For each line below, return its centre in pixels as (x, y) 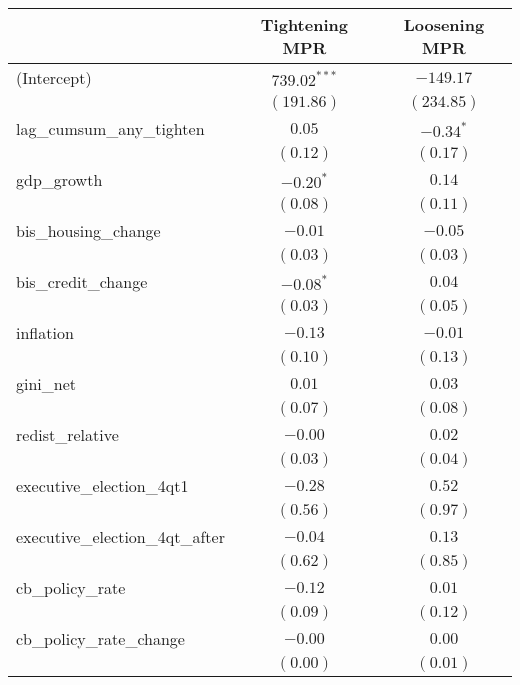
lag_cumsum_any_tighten (110, 128)
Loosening (444, 24)
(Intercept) (54, 77)
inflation (45, 332)
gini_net (46, 383)
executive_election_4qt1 (102, 485)
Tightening (304, 24)
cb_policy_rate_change (100, 638)
